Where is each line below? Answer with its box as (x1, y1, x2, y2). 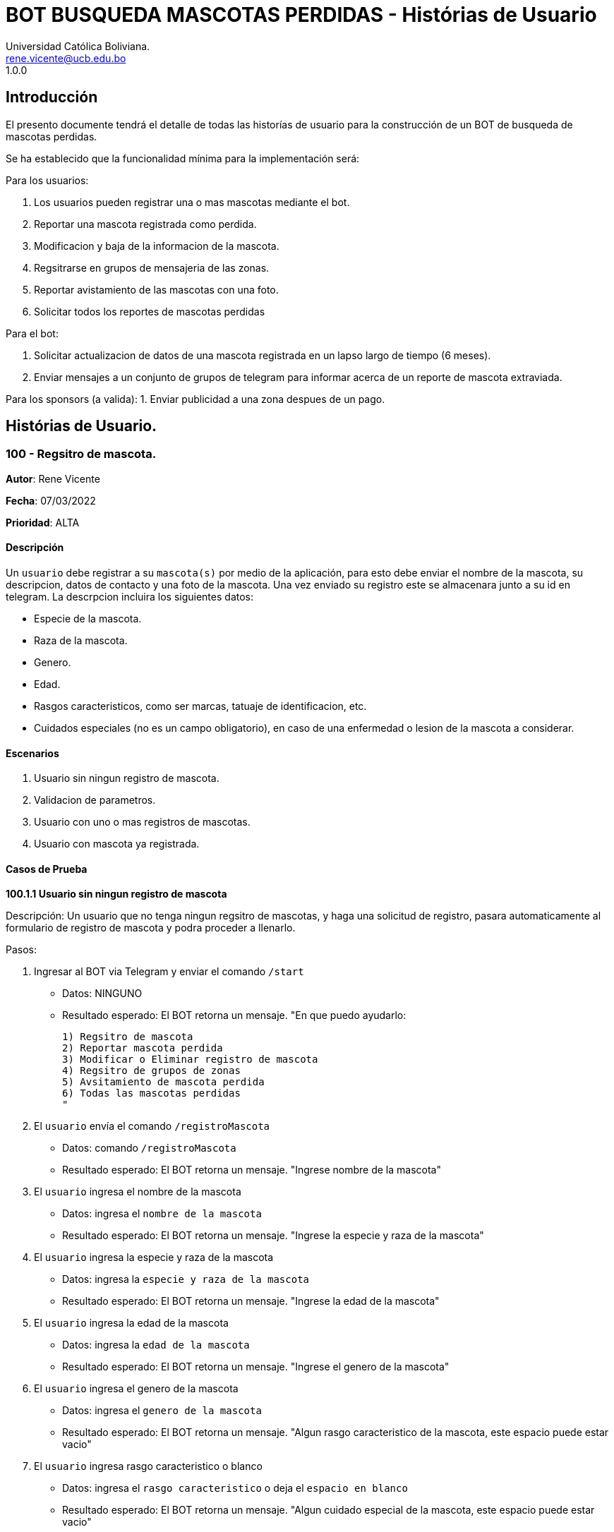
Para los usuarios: (6, 174, 89, 186)
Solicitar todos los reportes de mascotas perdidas (34, 305, 265, 318)
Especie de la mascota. (34, 613, 142, 625)
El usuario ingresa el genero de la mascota (34, 1382, 239, 1395)
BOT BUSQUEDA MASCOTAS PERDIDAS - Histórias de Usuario (6, 3, 597, 27)
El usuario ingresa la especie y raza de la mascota (34, 1251, 274, 1264)
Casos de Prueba (6, 862, 88, 875)
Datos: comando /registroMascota (62, 1142, 236, 1154)
